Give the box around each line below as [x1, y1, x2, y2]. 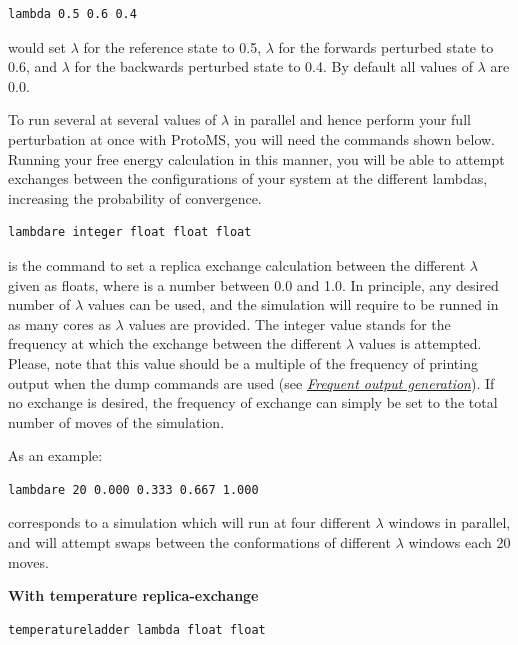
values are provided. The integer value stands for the [128, 313, 451, 334]
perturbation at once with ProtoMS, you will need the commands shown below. [8, 128, 495, 149]
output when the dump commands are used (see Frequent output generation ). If [8, 372, 495, 393]
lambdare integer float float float [8, 225, 252, 240]
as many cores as [8, 313, 111, 334]
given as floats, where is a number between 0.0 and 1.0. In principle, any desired [8, 274, 499, 295]
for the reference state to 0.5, [83, 36, 262, 57]
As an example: [8, 445, 103, 466]
